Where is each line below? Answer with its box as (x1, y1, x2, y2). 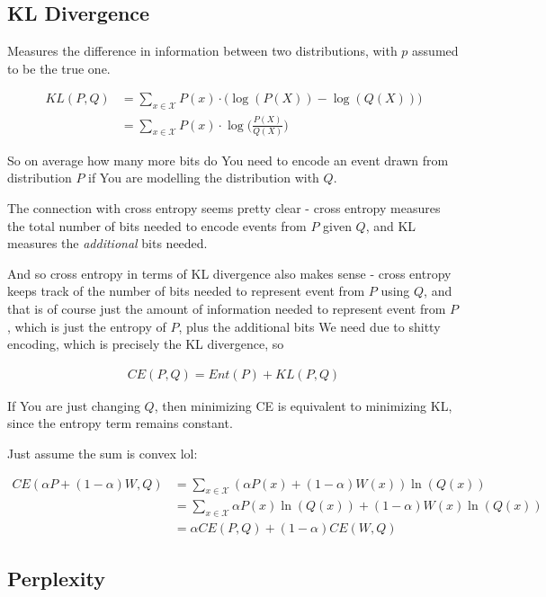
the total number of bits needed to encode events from (7, 216, 307, 235)
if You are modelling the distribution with (88, 168, 319, 187)
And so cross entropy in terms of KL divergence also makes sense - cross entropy (7, 263, 452, 282)
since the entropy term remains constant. (7, 414, 233, 432)
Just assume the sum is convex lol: (7, 444, 198, 463)
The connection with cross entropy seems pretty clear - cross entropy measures (7, 199, 441, 218)
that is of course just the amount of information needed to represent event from (7, 299, 446, 318)
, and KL (365, 216, 416, 235)
